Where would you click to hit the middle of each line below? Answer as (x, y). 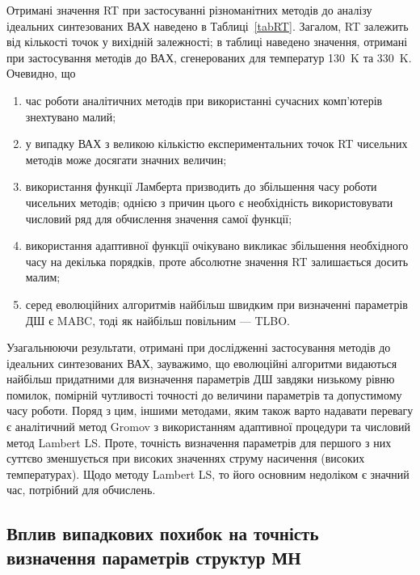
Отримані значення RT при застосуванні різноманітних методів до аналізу (189, 10)
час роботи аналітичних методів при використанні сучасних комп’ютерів (204, 100)
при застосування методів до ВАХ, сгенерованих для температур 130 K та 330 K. (209, 57)
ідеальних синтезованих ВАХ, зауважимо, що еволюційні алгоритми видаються (202, 363)
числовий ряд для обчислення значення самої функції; (159, 218)
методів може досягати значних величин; (126, 159)
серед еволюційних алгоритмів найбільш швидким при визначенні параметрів (216, 304)
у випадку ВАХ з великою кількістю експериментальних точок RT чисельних (216, 144)
